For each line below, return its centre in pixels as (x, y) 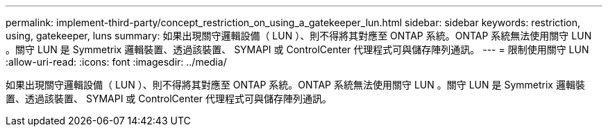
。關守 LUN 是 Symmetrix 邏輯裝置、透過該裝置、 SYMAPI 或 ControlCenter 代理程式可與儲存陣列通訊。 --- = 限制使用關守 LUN (297, 49)
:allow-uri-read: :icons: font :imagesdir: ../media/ (116, 62)
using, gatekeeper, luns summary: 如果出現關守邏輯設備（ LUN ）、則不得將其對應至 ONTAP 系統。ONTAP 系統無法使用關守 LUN (299, 36)
